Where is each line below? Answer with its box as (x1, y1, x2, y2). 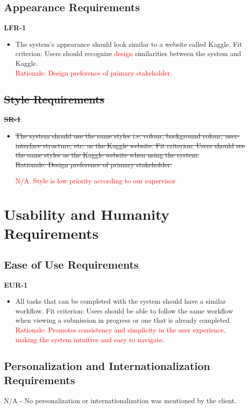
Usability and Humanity (4, 204, 170, 224)
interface (15, 140, 41, 150)
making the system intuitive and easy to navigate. (15, 334, 164, 344)
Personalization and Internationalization (4, 358, 210, 373)
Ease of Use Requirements (4, 256, 139, 272)
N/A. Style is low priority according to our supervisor (15, 175, 176, 186)
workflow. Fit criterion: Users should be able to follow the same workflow (15, 305, 233, 315)
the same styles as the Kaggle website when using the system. (15, 150, 199, 160)
